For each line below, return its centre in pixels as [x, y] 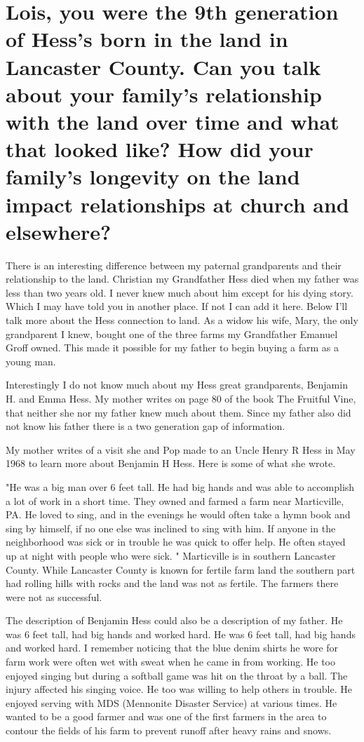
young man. [31, 361]
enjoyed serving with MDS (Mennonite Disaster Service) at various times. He [171, 702]
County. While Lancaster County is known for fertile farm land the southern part [181, 569]
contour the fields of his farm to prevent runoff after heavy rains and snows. [169, 730]
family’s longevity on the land [153, 176]
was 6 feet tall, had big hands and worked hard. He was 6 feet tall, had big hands [181, 634]
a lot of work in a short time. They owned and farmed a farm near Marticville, [175, 500]
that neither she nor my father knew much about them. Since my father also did [178, 412]
